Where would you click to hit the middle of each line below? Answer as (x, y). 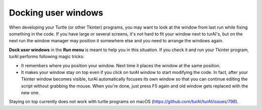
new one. (30, 93)
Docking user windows (56, 13)
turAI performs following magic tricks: (47, 56)
